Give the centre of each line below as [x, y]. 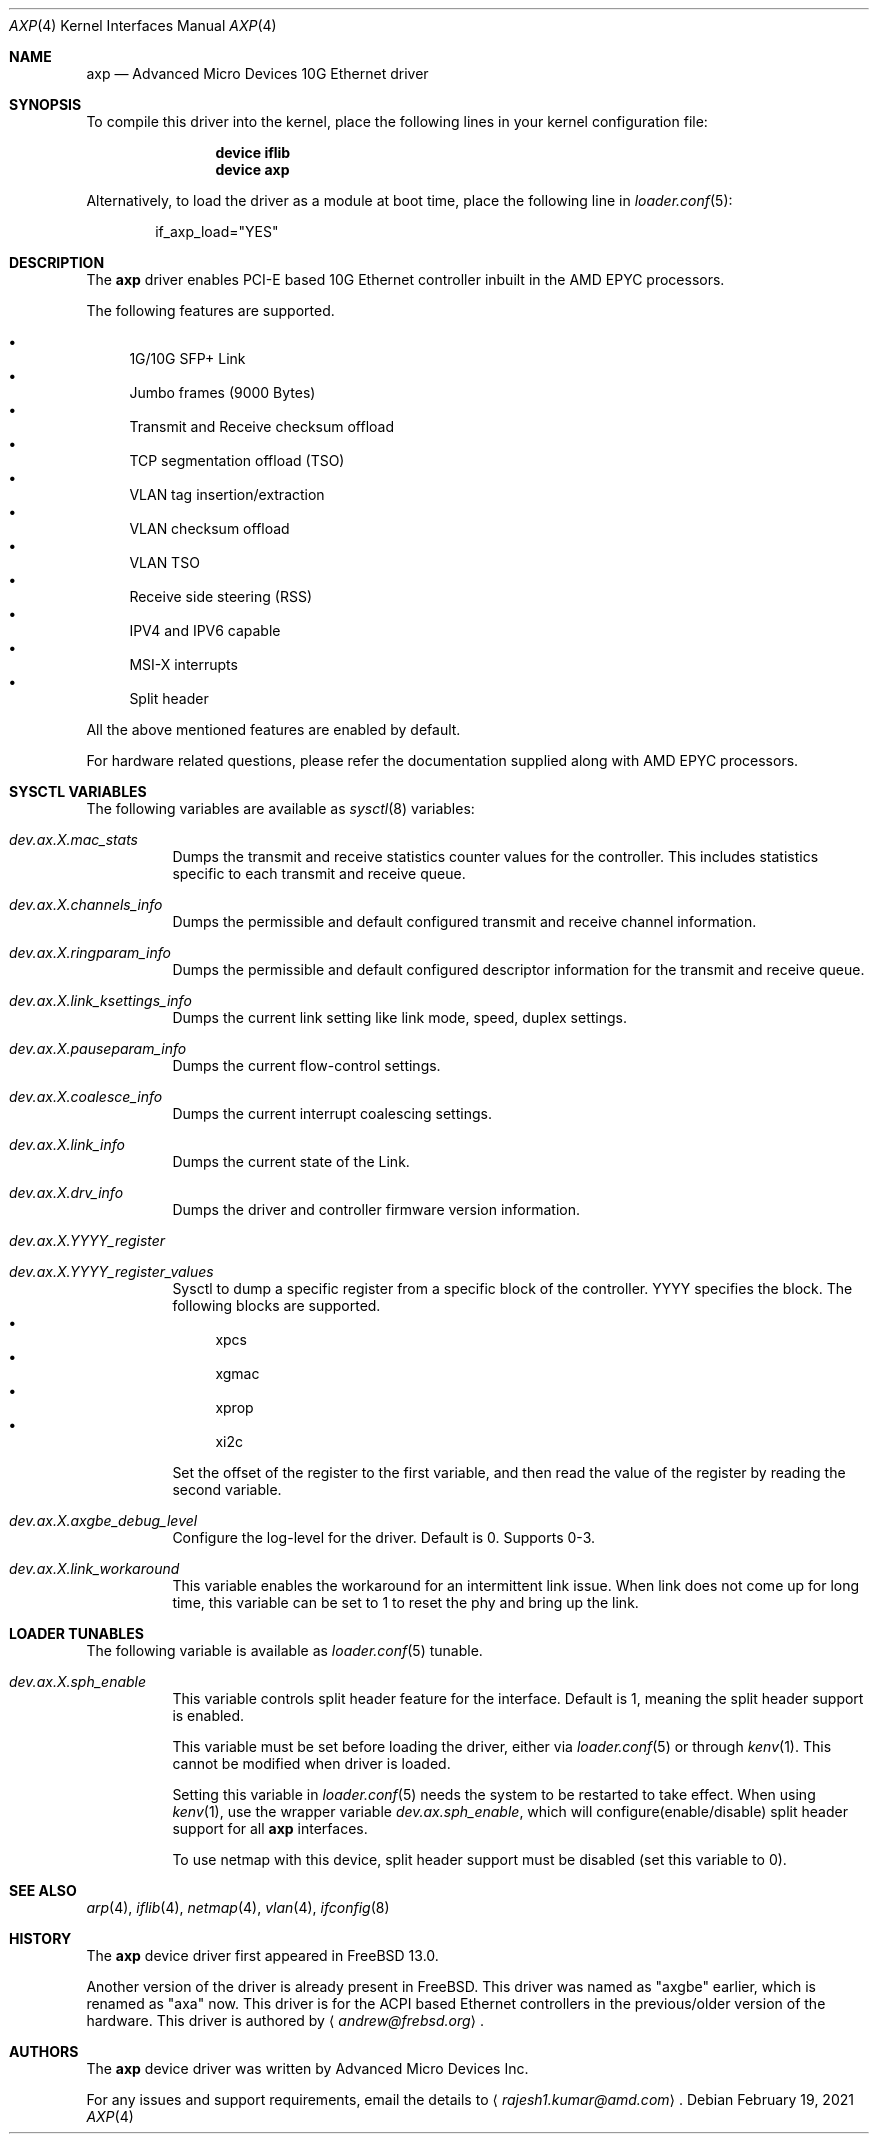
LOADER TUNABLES [76, 1633]
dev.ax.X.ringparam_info [90, 952]
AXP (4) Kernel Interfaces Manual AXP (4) [143, 25]
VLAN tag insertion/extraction [227, 494]
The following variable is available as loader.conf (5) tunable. [284, 1650]
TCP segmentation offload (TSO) [237, 460]
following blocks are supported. [276, 1305]
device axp [252, 169]
